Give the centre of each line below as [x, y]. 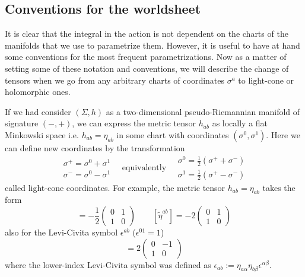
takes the [279, 187]
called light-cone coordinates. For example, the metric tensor [115, 187]
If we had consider [38, 111]
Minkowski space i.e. [42, 134]
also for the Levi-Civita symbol [61, 232]
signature [22, 123]
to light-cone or [266, 80]
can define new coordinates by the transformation [95, 147]
